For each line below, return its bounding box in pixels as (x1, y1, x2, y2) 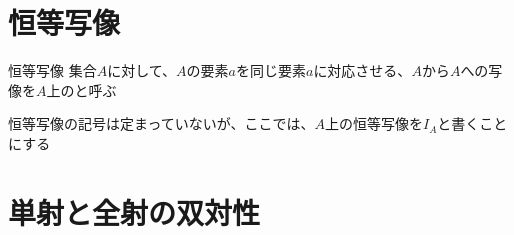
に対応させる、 (313, 60, 412, 81)
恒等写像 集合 (8, 60, 97, 81)
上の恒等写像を (324, 113, 423, 134)
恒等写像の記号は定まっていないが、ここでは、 (8, 113, 315, 134)
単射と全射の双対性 (8, 191, 261, 232)
